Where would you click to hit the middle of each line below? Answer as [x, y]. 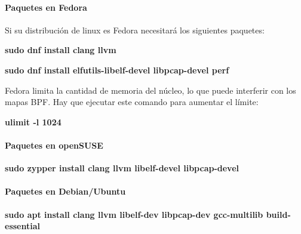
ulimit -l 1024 [33, 121]
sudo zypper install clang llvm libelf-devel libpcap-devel [122, 168]
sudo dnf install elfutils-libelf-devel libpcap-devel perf [117, 70]
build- [278, 214]
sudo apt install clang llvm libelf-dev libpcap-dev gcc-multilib [134, 214]
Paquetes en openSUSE [54, 145]
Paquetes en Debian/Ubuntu [65, 191]
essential [22, 226]
